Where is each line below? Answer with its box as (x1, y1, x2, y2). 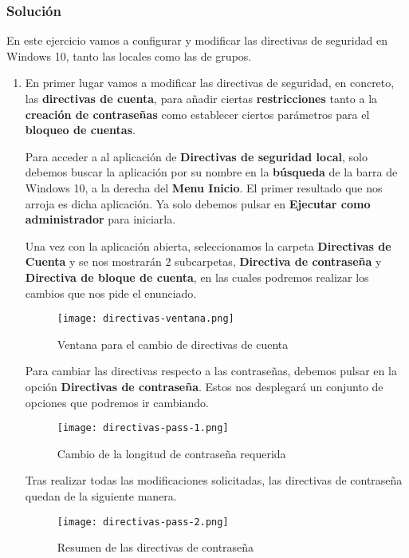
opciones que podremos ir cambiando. (25, 394, 209, 410)
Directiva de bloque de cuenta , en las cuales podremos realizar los (25, 268, 369, 285)
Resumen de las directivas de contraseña (57, 539, 254, 556)
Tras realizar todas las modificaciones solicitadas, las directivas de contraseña (25, 472, 403, 489)
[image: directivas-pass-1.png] (57, 422, 229, 434)
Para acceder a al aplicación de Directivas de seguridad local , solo (25, 148, 368, 164)
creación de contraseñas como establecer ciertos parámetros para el (25, 105, 370, 122)
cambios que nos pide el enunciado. (25, 284, 197, 301)
